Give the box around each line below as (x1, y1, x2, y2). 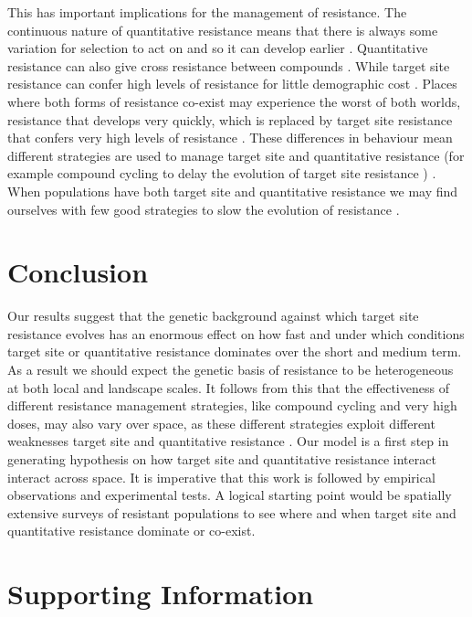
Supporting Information (7, 575, 314, 612)
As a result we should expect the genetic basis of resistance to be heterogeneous (7, 360, 454, 379)
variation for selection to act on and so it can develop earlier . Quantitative (7, 38, 428, 58)
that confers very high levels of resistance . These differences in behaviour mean (7, 128, 453, 147)
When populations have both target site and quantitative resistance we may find (7, 181, 458, 200)
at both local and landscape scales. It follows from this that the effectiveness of (7, 378, 449, 397)
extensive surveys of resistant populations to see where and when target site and (7, 503, 456, 522)
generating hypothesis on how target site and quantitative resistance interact (7, 450, 436, 468)
